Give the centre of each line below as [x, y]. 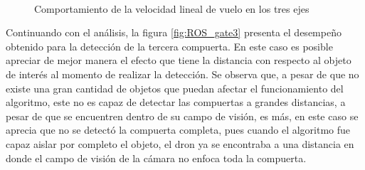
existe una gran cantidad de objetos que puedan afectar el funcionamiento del [175, 88]
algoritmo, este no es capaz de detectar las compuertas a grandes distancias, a [176, 102]
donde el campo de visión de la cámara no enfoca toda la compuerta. [156, 158]
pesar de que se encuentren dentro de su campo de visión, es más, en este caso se [182, 116]
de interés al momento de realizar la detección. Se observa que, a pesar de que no [182, 74]
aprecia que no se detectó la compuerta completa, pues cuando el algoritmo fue [178, 130]
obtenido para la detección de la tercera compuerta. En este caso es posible [169, 46]
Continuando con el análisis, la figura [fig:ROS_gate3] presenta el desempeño [174, 32]
